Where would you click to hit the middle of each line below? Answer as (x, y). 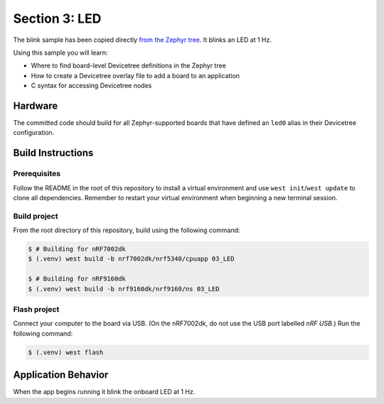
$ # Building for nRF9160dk (77, 279)
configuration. (34, 133)
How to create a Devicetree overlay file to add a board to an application (135, 75)
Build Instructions (53, 153)
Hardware (36, 105)
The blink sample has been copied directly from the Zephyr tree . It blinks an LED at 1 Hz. (142, 40)
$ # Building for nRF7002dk (77, 249)
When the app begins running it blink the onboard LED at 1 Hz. (104, 392)
